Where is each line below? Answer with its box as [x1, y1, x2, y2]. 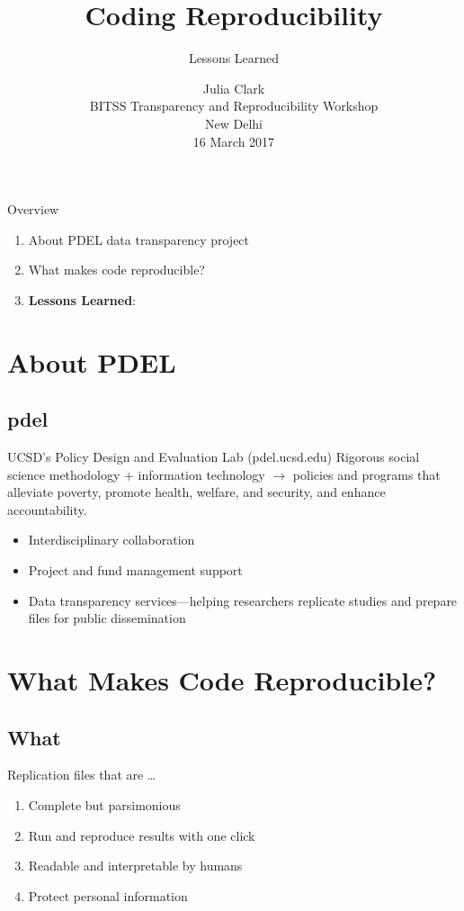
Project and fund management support [28, 561, 243, 580]
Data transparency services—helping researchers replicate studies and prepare [28, 591, 458, 609]
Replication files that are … [7, 765, 156, 784]
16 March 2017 [192, 131, 275, 150]
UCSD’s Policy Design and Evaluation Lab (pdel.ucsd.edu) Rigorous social [7, 447, 420, 466]
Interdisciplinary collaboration [28, 530, 195, 549]
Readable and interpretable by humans [28, 856, 243, 875]
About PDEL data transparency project [28, 230, 250, 248]
